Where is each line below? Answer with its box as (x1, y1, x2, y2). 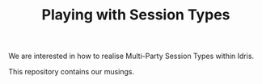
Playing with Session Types (41, 6, 230, 24)
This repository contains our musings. (8, 67, 135, 77)
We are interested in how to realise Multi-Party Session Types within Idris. (8, 51, 255, 61)
